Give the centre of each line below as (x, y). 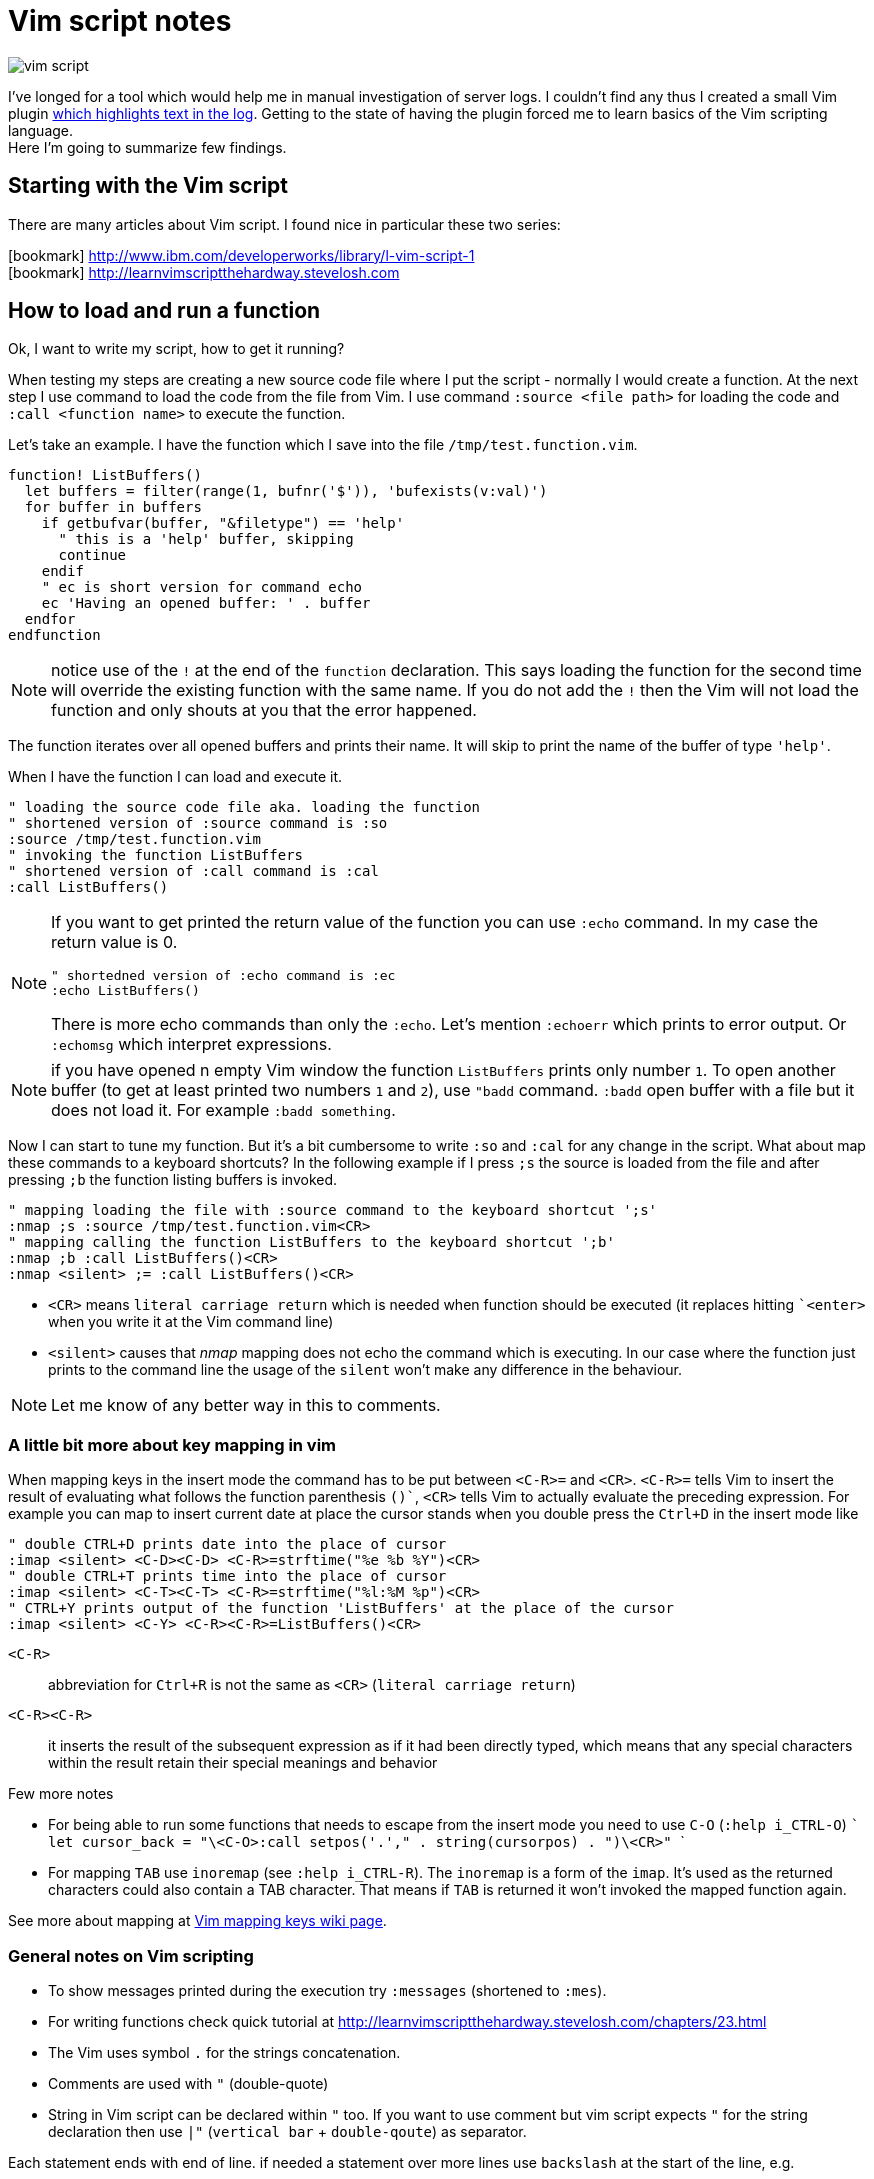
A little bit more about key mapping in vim (172, 1444)
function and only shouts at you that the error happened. (264, 710)
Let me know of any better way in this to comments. (246, 1405)
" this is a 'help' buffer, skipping (206, 539)
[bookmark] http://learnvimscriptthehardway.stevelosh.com (204, 272)
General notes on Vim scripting (131, 1955)
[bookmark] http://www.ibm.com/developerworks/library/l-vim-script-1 (241, 255)
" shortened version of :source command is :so (198, 823)
